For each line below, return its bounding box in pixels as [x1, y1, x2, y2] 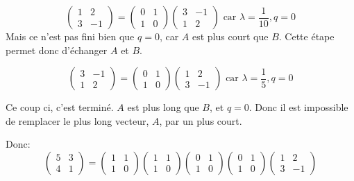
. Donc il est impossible [248, 100, 348, 114]
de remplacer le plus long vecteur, [6, 113, 149, 128]
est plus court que [192, 29, 269, 43]
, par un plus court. [159, 113, 242, 128]
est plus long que [127, 100, 199, 114]
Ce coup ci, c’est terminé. [6, 100, 114, 114]
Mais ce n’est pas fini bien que [6, 29, 135, 43]
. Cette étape [278, 29, 335, 43]
